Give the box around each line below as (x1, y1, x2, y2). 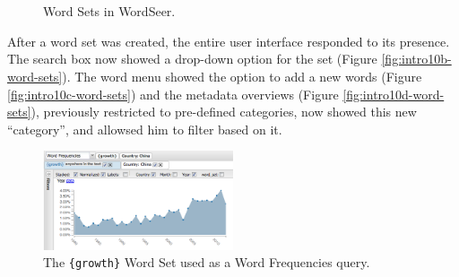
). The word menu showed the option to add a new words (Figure (62, 66, 422, 85)
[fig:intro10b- (381, 49, 452, 68)
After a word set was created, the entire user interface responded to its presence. (7, 31, 450, 50)
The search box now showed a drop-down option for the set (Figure (7, 49, 377, 68)
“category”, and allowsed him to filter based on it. (7, 119, 282, 138)
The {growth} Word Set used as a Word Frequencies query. (43, 253, 370, 272)
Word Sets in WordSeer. (43, 2, 176, 21)
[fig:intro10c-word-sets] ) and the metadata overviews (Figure (7, 84, 339, 103)
